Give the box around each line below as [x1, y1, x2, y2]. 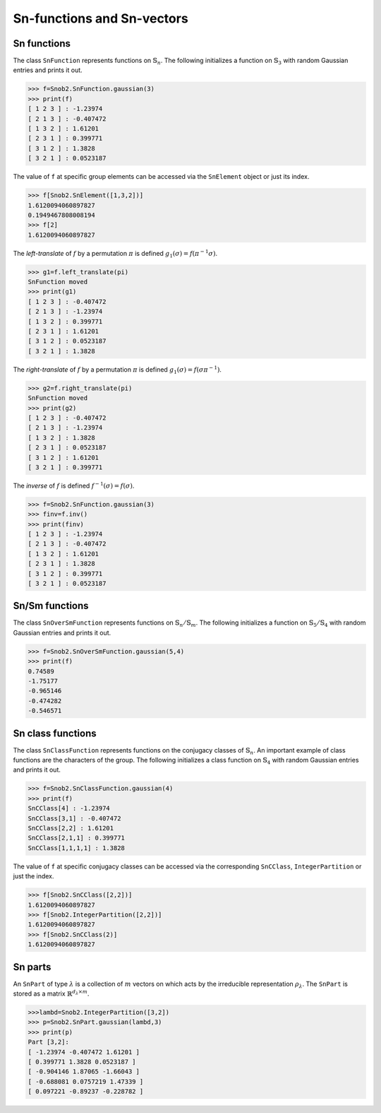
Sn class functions [13, 727, 97, 739]
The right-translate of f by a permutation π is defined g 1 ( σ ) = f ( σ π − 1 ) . [13, 365, 222, 375]
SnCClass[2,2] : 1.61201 [28, 824, 114, 832]
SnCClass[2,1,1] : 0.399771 [28, 834, 125, 842]
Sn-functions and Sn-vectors [13, 11, 188, 26]
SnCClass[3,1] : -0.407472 [28, 814, 121, 823]
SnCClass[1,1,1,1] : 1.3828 [28, 844, 125, 852]
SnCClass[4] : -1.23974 [28, 804, 111, 813]
